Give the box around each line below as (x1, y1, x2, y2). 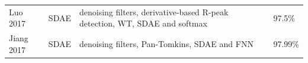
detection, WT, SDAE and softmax (79, 17, 207, 29)
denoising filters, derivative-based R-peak (79, 5, 229, 18)
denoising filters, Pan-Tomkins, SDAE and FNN (79, 37, 254, 49)
